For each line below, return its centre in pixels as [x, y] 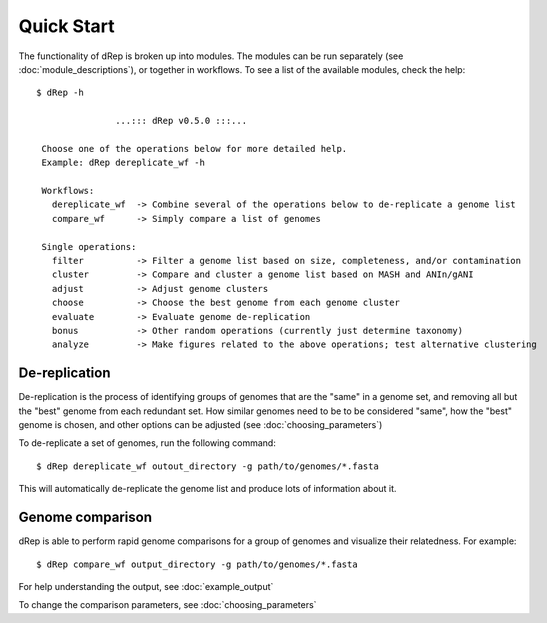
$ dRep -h [60, 93]
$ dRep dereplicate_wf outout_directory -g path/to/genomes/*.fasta [207, 466]
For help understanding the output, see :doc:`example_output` [146, 586]
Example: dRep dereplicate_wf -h [123, 163]
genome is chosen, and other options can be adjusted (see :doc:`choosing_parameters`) [200, 425]
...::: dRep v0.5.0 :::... [181, 121]
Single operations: [89, 246]
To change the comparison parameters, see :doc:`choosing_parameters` [167, 605]
